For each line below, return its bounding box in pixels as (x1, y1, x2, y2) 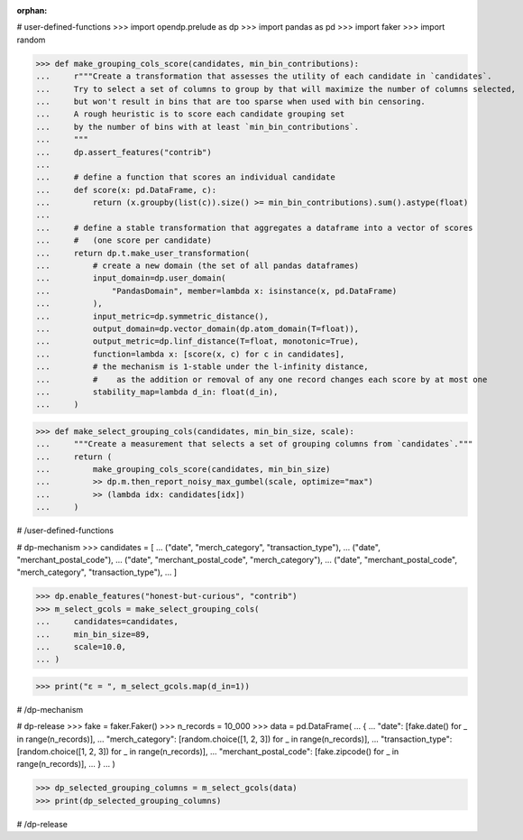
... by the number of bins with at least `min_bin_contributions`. (35, 122, 360, 132)
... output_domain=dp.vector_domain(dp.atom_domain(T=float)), (35, 323, 360, 334)
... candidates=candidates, (35, 616, 179, 627)
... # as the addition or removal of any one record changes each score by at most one (35, 374, 488, 384)
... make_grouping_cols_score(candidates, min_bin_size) (35, 465, 331, 475)
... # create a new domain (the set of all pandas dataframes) (35, 261, 360, 271)
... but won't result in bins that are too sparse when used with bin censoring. (35, 96, 426, 106)
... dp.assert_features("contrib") (35, 147, 212, 157)
